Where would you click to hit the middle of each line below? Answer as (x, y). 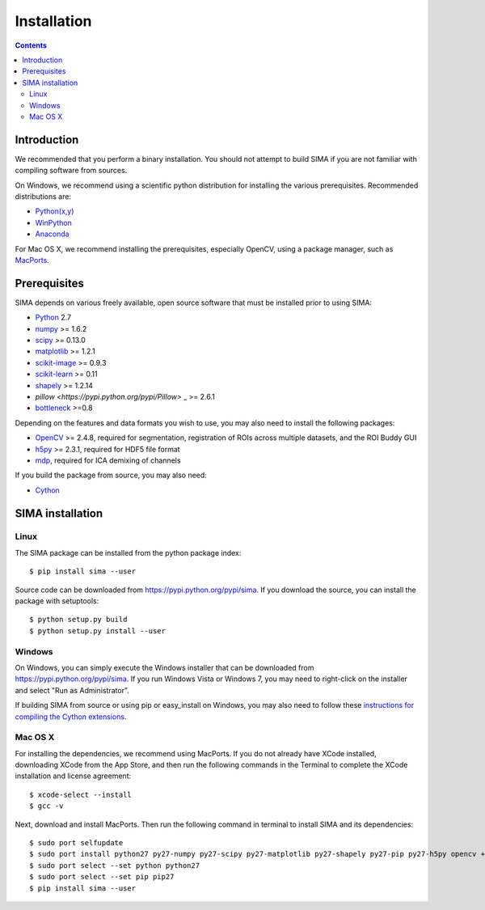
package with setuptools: (57, 601)
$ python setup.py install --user (97, 631)
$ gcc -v (46, 806)
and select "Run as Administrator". (72, 690)
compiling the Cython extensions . (71, 717)
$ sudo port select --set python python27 (115, 865)
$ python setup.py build (78, 620)
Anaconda (52, 234)
